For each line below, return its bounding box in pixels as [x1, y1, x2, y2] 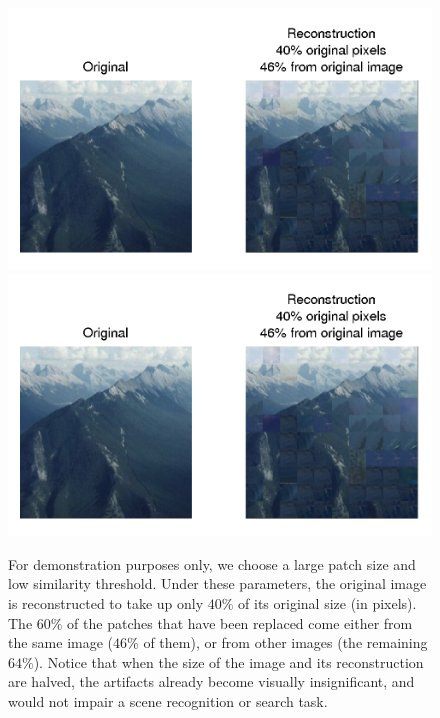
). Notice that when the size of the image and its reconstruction [33, 651, 424, 672]
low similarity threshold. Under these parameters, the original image [8, 573, 427, 594]
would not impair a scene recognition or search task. [8, 691, 328, 712]
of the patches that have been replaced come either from [67, 612, 413, 633]
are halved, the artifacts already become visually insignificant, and [8, 671, 415, 692]
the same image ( [8, 632, 114, 653]
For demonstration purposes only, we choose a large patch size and [8, 553, 416, 574]
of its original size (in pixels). [238, 593, 417, 614]
